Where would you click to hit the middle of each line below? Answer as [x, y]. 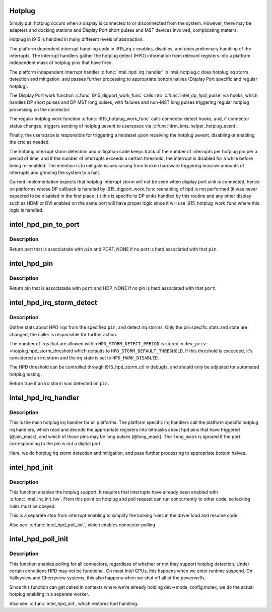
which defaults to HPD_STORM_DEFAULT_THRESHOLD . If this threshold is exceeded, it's [163, 351]
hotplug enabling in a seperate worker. [49, 594]
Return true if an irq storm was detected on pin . [59, 384]
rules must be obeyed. [32, 506]
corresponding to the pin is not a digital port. [55, 444]
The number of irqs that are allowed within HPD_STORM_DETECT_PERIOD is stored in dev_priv [108, 344]
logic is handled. [26, 210]
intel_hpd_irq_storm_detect [53, 303]
